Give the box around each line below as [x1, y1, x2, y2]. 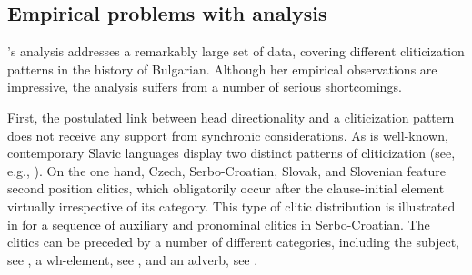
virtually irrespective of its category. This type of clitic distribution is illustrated [7, 196, 456, 215]
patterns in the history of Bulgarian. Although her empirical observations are [7, 59, 437, 78]
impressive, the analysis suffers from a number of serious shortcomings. [7, 77, 402, 96]
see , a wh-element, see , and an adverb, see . [7, 250, 258, 269]
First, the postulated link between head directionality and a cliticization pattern [7, 107, 455, 126]
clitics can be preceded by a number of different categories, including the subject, [7, 232, 459, 251]
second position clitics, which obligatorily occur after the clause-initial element [7, 179, 445, 198]
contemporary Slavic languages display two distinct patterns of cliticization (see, [7, 143, 456, 162]
